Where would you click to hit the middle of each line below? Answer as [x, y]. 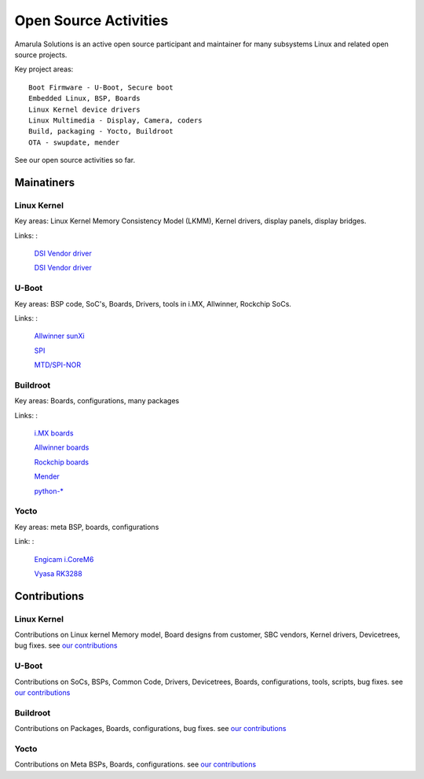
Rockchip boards [62, 462]
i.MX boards [54, 433]
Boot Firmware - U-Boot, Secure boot [101, 87]
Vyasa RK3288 [58, 573]
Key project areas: [44, 69]
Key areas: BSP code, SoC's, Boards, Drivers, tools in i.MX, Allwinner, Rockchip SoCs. [153, 303]
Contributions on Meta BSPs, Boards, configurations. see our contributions [135, 764]
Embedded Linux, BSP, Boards [84, 99]
